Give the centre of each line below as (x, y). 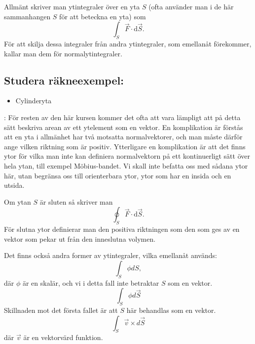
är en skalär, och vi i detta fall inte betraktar (91, 282)
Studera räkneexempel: (64, 80)
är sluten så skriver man (76, 201)
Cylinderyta (34, 101)
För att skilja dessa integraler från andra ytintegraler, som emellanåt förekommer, (128, 43)
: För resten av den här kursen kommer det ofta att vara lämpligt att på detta (122, 117)
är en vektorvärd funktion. (63, 337)
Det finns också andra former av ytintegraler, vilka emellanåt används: (110, 255)
